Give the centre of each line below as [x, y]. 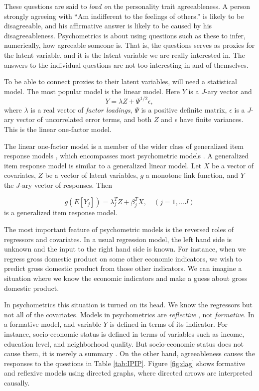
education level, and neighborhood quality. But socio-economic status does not [124, 343]
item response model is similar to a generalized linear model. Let [103, 165]
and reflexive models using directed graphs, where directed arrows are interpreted [128, 373]
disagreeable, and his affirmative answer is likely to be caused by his [108, 26]
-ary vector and [228, 91]
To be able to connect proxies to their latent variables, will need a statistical [121, 81]
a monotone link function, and [192, 175]
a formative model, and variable [53, 324]
